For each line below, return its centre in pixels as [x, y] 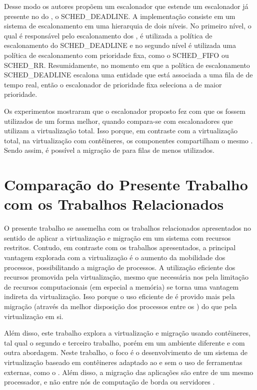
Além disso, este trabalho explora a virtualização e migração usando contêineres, [127, 333]
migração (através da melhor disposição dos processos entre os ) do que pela [120, 306]
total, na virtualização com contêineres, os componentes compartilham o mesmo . [128, 140]
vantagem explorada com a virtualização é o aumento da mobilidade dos [115, 257]
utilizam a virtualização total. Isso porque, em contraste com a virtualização [121, 131]
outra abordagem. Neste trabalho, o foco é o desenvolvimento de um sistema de [126, 352]
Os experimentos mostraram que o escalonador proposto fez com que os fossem [125, 111]
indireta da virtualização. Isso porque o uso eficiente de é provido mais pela [119, 296]
